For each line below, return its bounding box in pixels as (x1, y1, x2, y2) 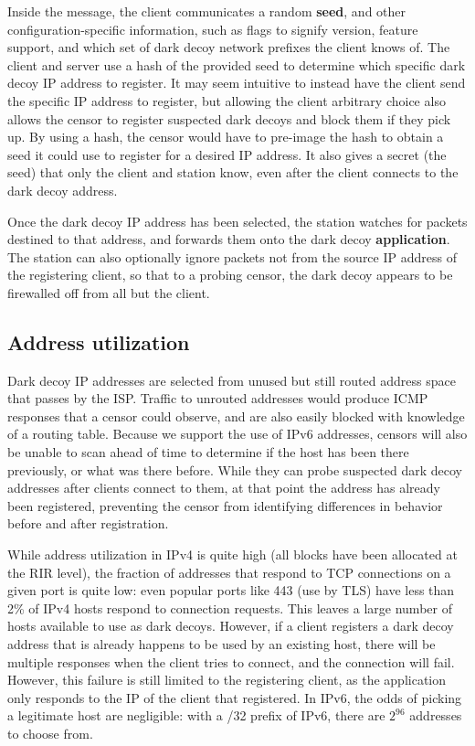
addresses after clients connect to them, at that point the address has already (7, 478, 440, 497)
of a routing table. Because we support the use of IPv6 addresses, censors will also (7, 424, 468, 443)
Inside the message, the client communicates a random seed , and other (7, 2, 406, 20)
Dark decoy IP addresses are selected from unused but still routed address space (7, 370, 456, 389)
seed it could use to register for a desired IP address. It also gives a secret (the (7, 144, 447, 164)
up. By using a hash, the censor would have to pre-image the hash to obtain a (7, 127, 444, 146)
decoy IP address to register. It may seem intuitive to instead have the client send (7, 73, 466, 92)
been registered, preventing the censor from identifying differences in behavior (7, 496, 443, 515)
